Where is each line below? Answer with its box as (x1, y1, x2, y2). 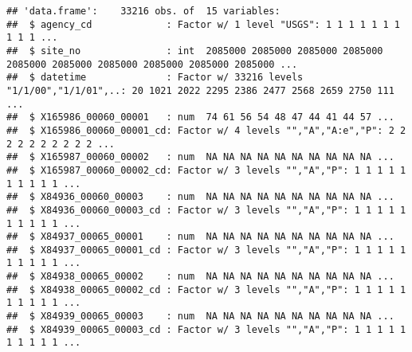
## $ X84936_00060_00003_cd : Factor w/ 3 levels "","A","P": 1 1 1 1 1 (6, 204, 406, 216)
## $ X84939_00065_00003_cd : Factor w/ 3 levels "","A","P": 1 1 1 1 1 (6, 323, 406, 335)
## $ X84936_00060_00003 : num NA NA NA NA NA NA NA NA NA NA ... (6, 191, 394, 203)
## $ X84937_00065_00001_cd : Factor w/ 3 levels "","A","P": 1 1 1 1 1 (6, 244, 406, 256)
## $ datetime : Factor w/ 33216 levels (6, 72, 304, 84)
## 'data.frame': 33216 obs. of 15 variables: (6, 6, 281, 17)
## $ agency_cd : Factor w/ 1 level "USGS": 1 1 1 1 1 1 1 (6, 18, 400, 30)
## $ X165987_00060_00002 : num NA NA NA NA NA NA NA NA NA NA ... (6, 151, 394, 163)
